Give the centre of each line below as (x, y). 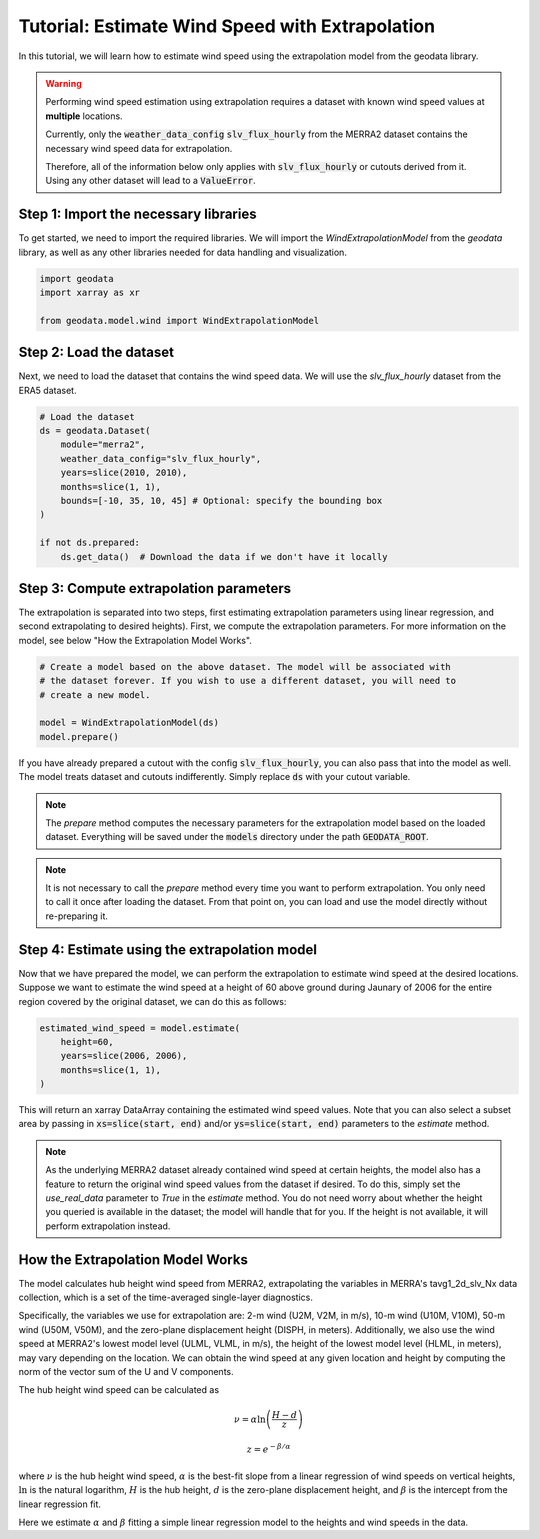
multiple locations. (84, 116)
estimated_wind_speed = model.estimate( (139, 1028)
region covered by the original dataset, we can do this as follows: (152, 1001)
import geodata (76, 278)
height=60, (87, 1041)
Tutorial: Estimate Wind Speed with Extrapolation (226, 26)
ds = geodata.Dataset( (95, 430)
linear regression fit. (60, 1504)
